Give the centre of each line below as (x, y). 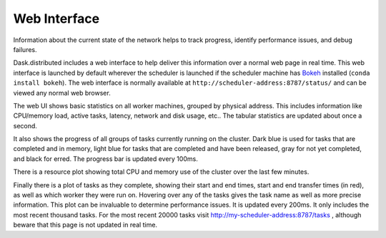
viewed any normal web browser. (62, 93)
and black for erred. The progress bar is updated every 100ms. (105, 159)
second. (25, 125)
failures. (25, 49)
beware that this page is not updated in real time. (85, 225)
